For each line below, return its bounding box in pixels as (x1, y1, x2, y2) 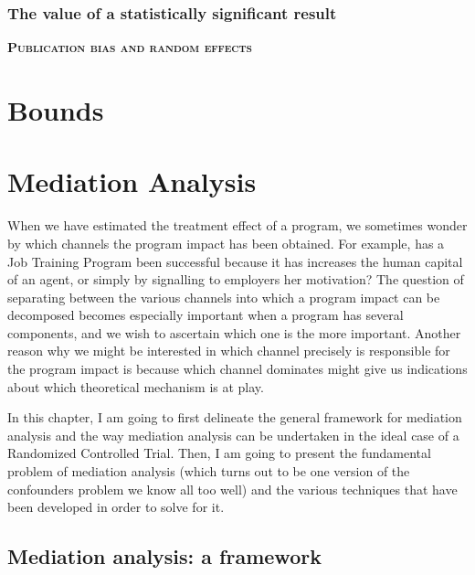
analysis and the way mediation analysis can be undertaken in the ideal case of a (7, 425, 459, 444)
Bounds (7, 91, 104, 128)
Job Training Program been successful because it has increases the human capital (7, 251, 463, 271)
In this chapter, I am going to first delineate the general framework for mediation (7, 408, 462, 427)
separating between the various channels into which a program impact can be (7, 287, 440, 306)
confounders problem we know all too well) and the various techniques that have (7, 479, 458, 498)
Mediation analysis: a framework (7, 542, 322, 570)
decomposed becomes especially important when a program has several (7, 305, 404, 325)
